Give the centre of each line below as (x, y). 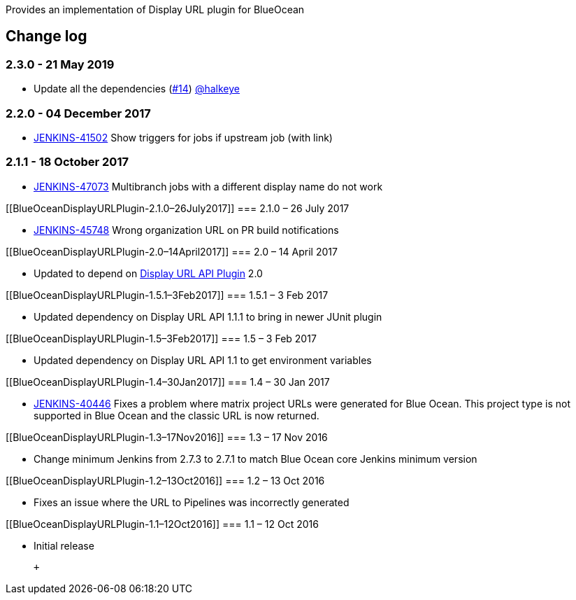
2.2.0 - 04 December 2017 (78, 113)
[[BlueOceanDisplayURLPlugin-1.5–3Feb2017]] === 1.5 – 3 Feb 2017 (161, 338)
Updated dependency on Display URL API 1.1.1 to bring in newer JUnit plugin (208, 316)
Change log (46, 36)
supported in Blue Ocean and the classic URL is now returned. (177, 415)
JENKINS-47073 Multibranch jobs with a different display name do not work (208, 186)
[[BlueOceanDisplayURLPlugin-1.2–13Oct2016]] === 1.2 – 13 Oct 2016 (165, 480)
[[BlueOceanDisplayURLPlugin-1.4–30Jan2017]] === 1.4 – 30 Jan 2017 (168, 382)
